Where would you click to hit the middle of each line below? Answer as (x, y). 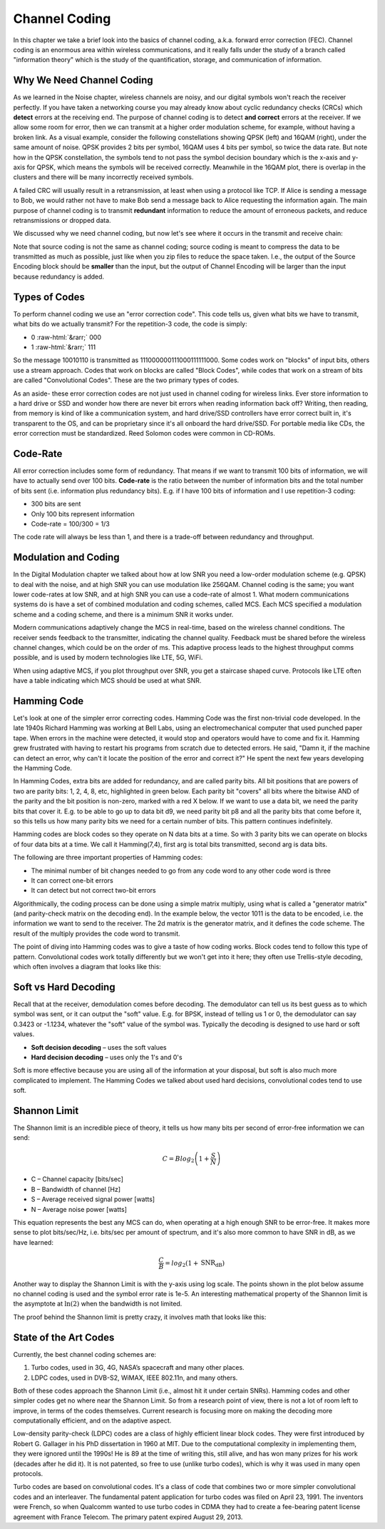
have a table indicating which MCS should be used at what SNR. (107, 681)
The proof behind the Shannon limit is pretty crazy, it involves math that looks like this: (140, 1317)
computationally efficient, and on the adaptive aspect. (92, 1420)
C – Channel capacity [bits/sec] (77, 1179)
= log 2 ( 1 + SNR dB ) (195, 1264)
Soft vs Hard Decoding (64, 987)
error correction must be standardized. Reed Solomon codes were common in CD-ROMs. (144, 433)
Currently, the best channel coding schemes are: (85, 1354)
